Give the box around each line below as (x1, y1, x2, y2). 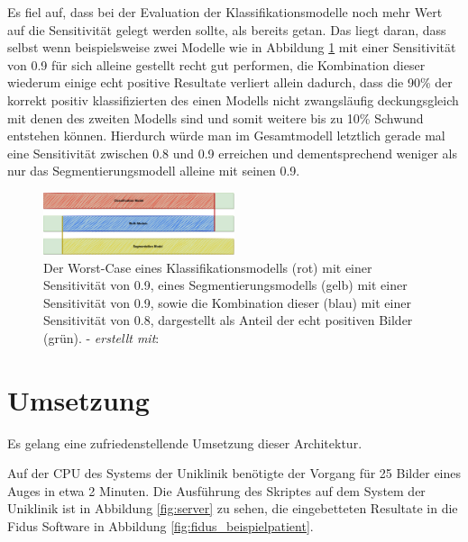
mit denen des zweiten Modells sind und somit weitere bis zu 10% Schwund (7, 108, 424, 127)
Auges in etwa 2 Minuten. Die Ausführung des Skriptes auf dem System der (7, 481, 426, 500)
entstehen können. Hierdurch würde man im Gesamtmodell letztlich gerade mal (7, 126, 445, 145)
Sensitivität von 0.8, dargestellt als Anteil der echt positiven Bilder (43, 311, 413, 330)
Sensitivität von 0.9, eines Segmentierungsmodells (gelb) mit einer (43, 276, 408, 294)
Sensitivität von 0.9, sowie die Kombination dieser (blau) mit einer (43, 293, 411, 312)
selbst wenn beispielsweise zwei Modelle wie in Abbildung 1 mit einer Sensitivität (7, 38, 456, 57)
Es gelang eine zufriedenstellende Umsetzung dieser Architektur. (7, 433, 362, 452)
